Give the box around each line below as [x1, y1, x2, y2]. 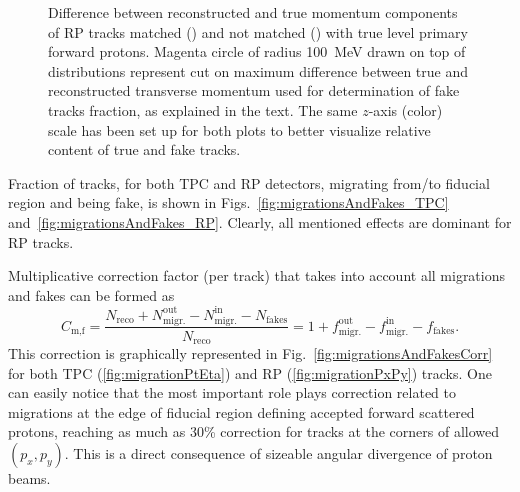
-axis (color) [368, 99, 443, 120]
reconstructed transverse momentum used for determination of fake [48, 80, 460, 101]
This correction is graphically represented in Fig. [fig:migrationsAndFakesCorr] [8, 343, 493, 364]
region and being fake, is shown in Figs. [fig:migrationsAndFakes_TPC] [8, 192, 449, 213]
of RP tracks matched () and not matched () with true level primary [48, 21, 468, 42]
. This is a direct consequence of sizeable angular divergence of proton [64, 443, 493, 463]
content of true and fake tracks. [48, 139, 241, 160]
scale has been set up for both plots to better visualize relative [48, 119, 431, 140]
